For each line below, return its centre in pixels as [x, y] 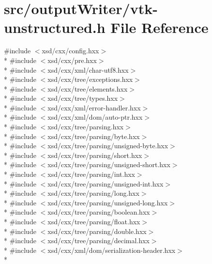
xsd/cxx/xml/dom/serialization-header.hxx [112, 250]
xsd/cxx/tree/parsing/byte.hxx [94, 136]
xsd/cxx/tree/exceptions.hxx [90, 79]
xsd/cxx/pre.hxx [72, 60]
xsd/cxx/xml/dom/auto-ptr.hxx [95, 117]
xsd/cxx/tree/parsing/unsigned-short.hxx [109, 164]
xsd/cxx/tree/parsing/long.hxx [93, 193]
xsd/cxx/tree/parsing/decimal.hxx [98, 241]
